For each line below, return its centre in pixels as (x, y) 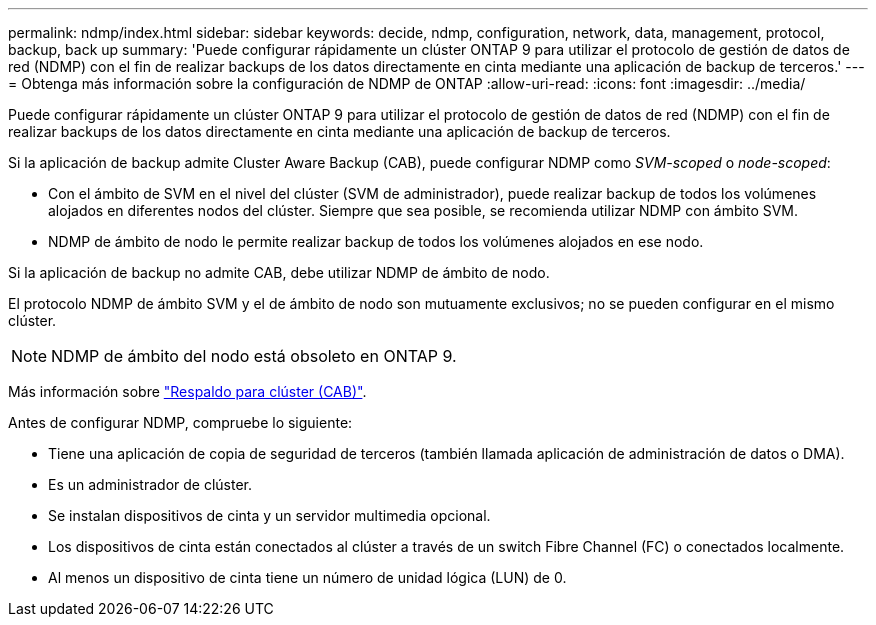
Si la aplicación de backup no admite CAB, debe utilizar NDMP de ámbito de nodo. (279, 272)
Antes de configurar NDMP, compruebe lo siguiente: (180, 422)
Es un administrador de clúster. (150, 484)
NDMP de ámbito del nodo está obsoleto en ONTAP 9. (254, 356)
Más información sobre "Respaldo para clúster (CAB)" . (187, 391)
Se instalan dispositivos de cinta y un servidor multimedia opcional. (269, 515)
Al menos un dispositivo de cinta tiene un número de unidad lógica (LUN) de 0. (307, 577)
